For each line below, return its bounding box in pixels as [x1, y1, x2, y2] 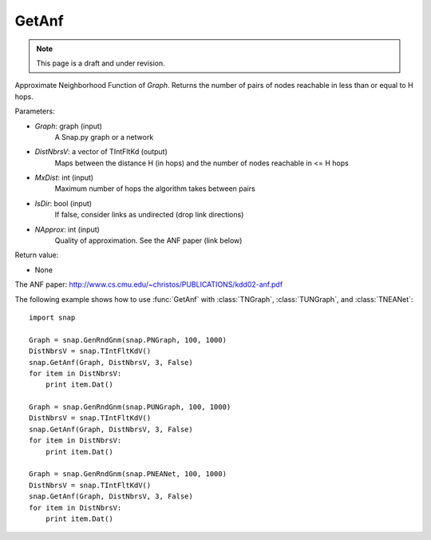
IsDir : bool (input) [34, 198, 92, 208]
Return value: [14, 250, 59, 260]
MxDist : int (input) [34, 173, 94, 183]
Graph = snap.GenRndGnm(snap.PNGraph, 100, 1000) [29, 336, 227, 344]
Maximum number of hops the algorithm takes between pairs [54, 184, 255, 193]
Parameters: [14, 106, 55, 116]
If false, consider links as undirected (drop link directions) [54, 210, 244, 220]
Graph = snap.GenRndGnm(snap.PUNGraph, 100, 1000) [29, 403, 231, 411]
